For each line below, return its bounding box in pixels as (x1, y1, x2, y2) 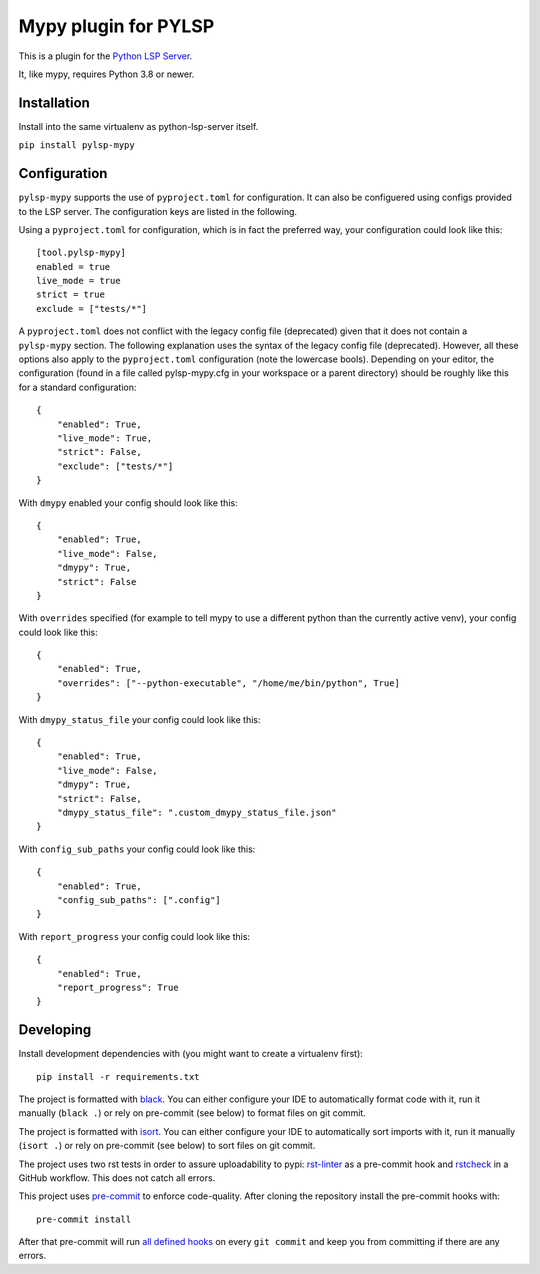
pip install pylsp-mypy (18, 140, 135, 151)
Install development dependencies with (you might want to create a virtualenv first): (18, 1048, 364, 1060)
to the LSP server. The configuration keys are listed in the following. (18, 205, 298, 217)
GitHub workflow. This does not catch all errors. (18, 1171, 216, 1184)
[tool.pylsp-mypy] (36, 247, 127, 259)
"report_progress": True (56, 981, 179, 993)
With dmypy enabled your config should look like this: (18, 496, 239, 509)
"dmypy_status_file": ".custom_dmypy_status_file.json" (56, 806, 337, 818)
